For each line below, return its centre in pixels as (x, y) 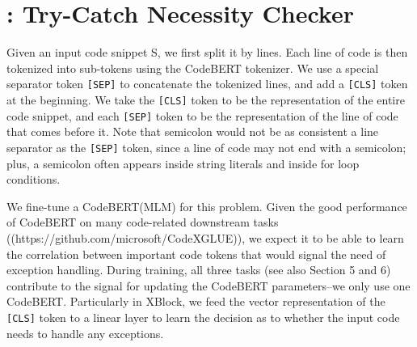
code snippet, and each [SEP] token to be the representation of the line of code (202, 115)
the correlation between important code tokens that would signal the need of (196, 254)
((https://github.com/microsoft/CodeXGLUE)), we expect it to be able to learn (205, 237)
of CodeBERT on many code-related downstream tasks (143, 222)
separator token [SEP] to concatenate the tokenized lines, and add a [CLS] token (207, 84)
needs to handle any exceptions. (85, 333)
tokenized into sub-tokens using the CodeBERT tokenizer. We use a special (193, 68)
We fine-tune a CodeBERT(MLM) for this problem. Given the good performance (207, 206)
